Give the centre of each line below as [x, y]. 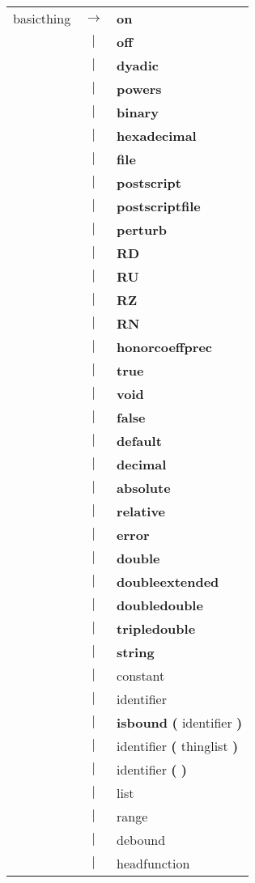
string [136, 652]
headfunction [153, 863]
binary [138, 112]
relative [141, 511]
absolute [144, 488]
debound [141, 840]
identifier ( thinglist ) [178, 746]
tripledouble [156, 628]
